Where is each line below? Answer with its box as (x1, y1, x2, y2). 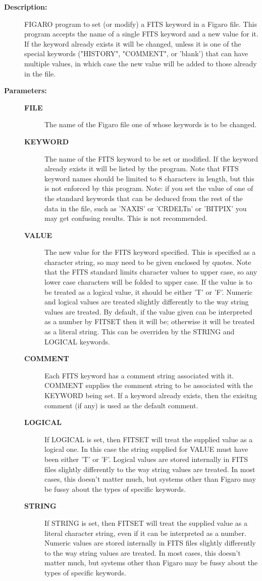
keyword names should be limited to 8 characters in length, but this (44, 173, 254, 183)
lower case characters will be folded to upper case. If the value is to (44, 277, 252, 287)
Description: (4, 2, 47, 12)
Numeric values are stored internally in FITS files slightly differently (44, 537, 256, 548)
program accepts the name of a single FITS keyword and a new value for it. (24, 28, 258, 39)
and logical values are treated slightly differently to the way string (44, 296, 249, 307)
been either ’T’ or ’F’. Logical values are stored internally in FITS (44, 453, 248, 464)
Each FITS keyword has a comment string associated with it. (44, 370, 234, 380)
